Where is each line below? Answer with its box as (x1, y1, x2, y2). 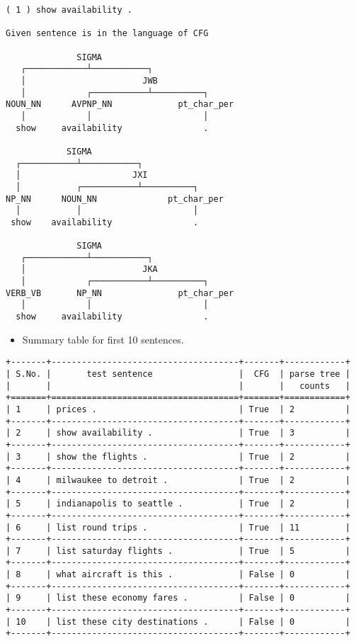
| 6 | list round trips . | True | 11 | (6, 522, 350, 533)
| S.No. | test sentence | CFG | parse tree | (6, 368, 350, 379)
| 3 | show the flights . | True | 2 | (6, 451, 350, 462)
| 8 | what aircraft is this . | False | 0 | (6, 569, 350, 580)
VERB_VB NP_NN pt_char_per (6, 288, 234, 298)
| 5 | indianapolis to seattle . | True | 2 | (6, 499, 350, 509)
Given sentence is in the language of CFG (6, 28, 209, 39)
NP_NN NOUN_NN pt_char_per (6, 193, 224, 204)
